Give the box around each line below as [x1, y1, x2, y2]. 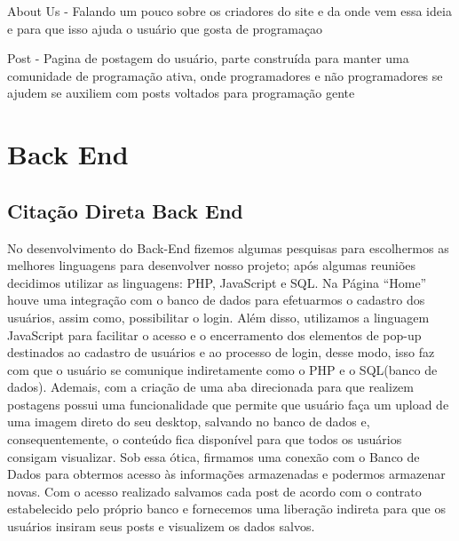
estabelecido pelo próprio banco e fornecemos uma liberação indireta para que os [7, 499, 446, 518]
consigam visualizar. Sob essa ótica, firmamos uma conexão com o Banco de [7, 447, 420, 465]
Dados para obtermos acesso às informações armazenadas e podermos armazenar [7, 465, 446, 483]
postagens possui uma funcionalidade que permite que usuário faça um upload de [7, 394, 449, 413]
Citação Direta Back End [7, 196, 243, 224]
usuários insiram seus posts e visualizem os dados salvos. [7, 517, 315, 536]
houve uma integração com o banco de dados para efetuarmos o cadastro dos [7, 290, 425, 309]
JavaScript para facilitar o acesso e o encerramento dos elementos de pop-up [7, 325, 422, 344]
